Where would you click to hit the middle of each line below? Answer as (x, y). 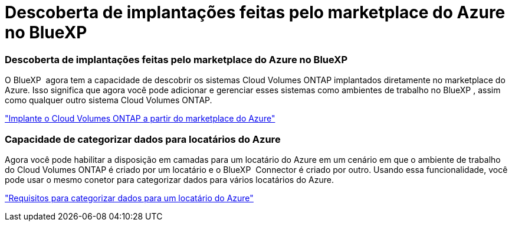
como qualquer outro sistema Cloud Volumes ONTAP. (109, 100)
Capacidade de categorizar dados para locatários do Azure (143, 139)
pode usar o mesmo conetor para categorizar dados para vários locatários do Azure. (169, 179)
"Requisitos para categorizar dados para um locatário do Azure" (129, 198)
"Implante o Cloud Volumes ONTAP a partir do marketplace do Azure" (140, 119)
